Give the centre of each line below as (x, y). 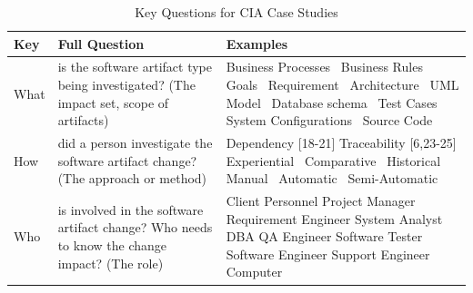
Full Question (101, 43)
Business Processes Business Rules (324, 67)
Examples (257, 43)
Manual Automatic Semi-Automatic (332, 178)
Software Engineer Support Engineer (328, 254)
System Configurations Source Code (329, 120)
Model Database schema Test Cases (332, 102)
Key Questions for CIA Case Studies (236, 12)
